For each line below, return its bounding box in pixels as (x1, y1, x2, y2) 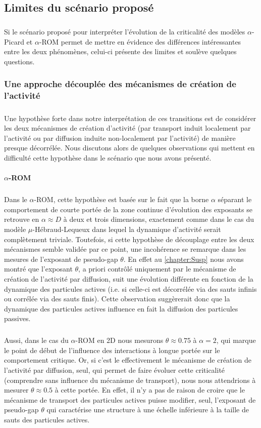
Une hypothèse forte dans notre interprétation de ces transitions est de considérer (4, 112, 256, 123)
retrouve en (4, 214, 39, 224)
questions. (4, 56, 35, 66)
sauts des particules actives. (4, 414, 90, 425)
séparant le (218, 194, 252, 205)
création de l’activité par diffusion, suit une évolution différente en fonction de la (4, 273, 253, 284)
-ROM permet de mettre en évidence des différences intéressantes (39, 36, 241, 47)
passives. (4, 313, 31, 324)
